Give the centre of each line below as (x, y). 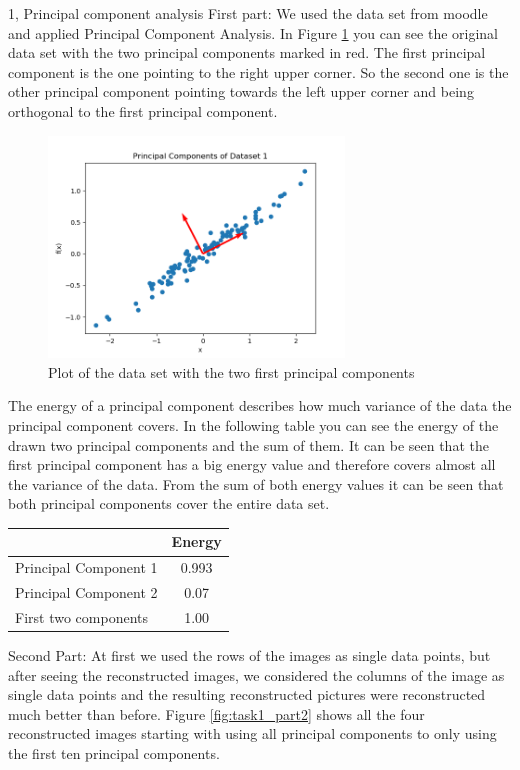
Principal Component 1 (86, 567)
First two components (81, 616)
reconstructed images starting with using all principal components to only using (252, 733)
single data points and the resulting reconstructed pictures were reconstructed (247, 694)
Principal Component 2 (86, 592)
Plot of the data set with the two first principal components (231, 371)
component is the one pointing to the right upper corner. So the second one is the (258, 71)
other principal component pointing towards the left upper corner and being (241, 91)
